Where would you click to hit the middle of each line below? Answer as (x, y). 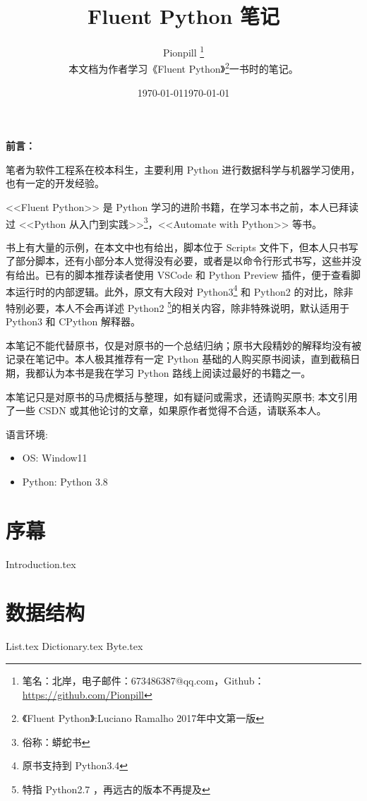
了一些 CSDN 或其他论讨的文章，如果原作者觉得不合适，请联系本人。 (166, 410)
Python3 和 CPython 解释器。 (73, 321)
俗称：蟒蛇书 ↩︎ (56, 741)
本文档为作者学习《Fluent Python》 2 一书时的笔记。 (183, 68)
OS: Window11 (55, 458)
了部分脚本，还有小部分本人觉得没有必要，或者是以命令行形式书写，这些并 (179, 261)
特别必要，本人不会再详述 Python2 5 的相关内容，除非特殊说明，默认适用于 (178, 306)
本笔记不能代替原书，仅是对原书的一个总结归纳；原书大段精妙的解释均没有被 (183, 345)
